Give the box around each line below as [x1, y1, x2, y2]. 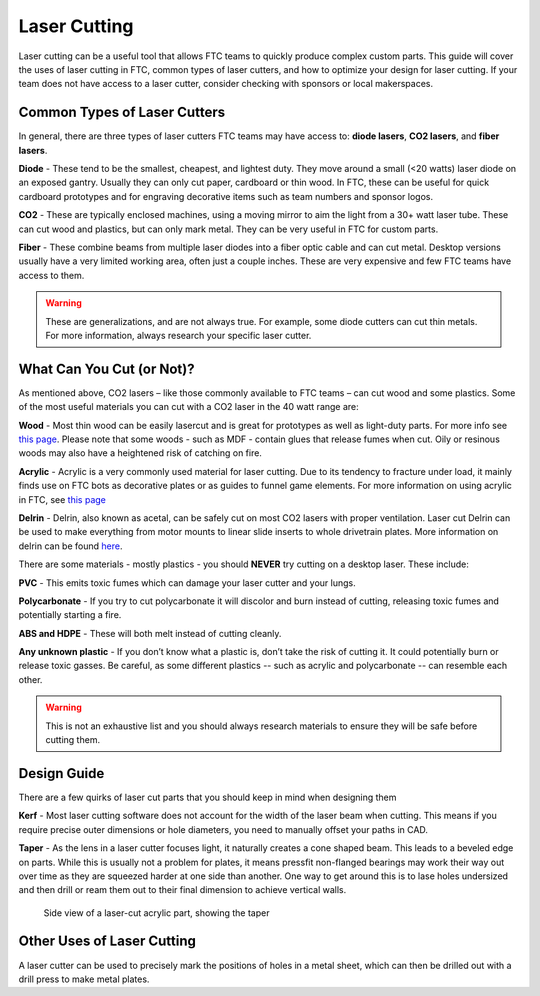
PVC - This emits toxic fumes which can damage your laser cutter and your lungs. [18, 576, 356, 589]
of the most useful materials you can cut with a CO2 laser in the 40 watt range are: [18, 401, 359, 413]
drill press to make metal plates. [18, 973, 150, 985]
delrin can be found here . [18, 540, 123, 552]
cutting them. [45, 734, 100, 746]
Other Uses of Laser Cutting [18, 933, 197, 950]
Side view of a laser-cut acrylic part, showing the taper [43, 906, 270, 919]
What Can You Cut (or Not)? [18, 360, 195, 377]
